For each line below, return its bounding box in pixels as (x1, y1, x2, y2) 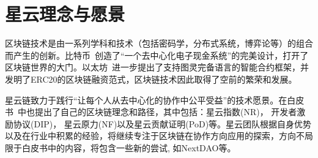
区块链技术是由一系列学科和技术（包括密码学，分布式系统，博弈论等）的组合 (5, 37, 313, 50)
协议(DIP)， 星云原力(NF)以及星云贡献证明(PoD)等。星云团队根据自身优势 (13, 117, 312, 130)
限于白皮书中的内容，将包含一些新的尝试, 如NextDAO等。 (5, 141, 236, 154)
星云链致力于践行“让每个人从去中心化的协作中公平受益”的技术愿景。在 (5, 93, 287, 106)
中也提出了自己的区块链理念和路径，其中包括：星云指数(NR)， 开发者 (18, 105, 297, 118)
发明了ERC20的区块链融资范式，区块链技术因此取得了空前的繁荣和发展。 (5, 72, 297, 85)
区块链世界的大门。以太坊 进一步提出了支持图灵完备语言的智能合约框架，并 (5, 61, 309, 73)
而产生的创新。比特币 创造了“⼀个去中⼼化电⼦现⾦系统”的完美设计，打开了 (5, 48, 309, 61)
